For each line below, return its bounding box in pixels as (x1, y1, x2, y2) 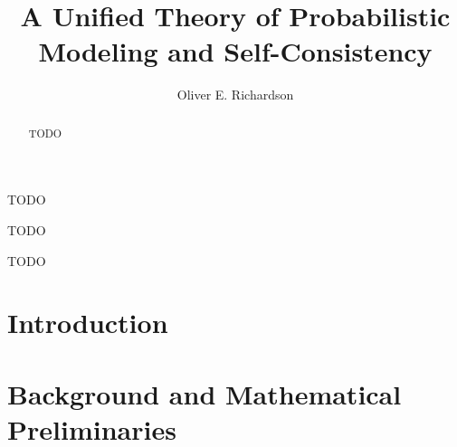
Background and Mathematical (7, 375, 402, 412)
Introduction (7, 304, 168, 341)
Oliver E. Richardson (176, 85, 294, 104)
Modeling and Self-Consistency (38, 33, 433, 70)
